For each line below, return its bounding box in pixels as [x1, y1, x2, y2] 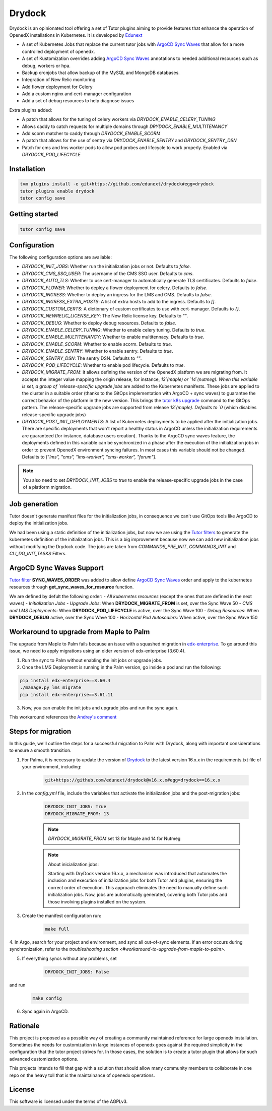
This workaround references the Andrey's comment [9, 714, 117, 720]
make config [32, 995, 62, 1001]
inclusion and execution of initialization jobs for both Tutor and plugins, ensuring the [48, 877, 223, 884]
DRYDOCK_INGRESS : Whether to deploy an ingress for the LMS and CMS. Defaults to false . [22, 292, 212, 298]
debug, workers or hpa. [22, 62, 71, 69]
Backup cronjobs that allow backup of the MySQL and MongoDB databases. [22, 70, 180, 76]
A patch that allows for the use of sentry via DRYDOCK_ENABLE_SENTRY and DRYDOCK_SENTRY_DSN [22, 138, 237, 144]
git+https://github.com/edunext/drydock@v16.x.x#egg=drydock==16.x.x [45, 777, 221, 783]
